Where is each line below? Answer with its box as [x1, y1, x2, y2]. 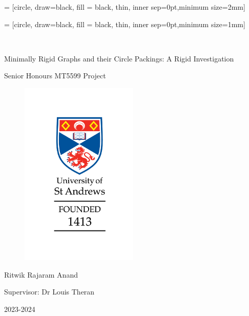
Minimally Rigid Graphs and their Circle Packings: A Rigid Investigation [4, 53, 234, 64]
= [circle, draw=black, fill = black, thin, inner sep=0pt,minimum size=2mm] [4, 2, 245, 12]
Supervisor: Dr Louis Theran [4, 286, 95, 297]
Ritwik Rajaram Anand [4, 269, 78, 280]
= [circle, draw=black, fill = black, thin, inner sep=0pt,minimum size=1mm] [4, 18, 245, 29]
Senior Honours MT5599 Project [4, 70, 106, 81]
